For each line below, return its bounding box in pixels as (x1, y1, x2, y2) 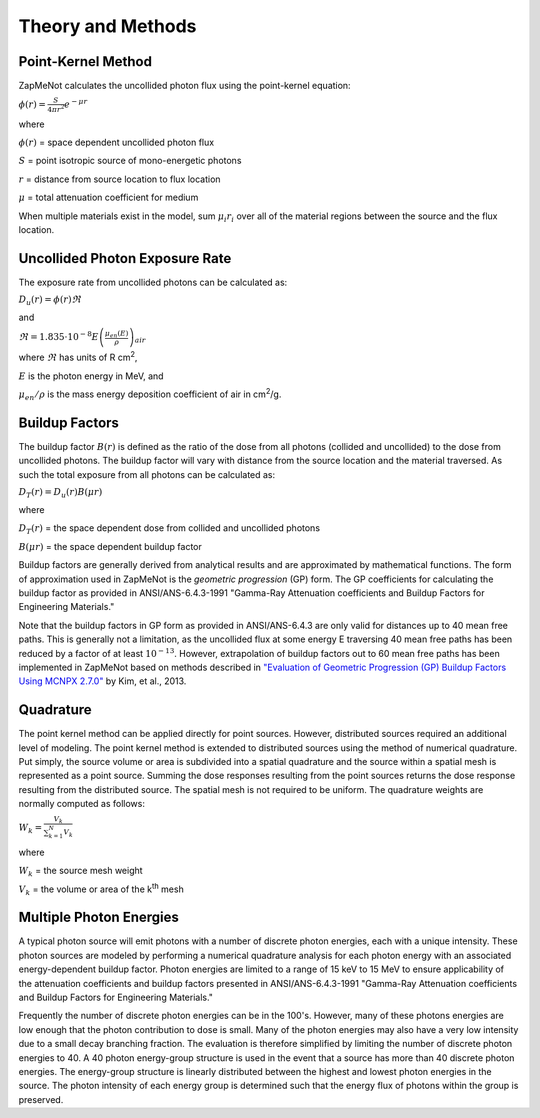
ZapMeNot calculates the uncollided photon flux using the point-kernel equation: (18, 80, 351, 92)
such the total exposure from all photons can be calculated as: (18, 468, 276, 480)
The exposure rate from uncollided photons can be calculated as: (18, 276, 288, 288)
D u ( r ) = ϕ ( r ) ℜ (18, 294, 82, 308)
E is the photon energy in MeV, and (18, 370, 164, 382)
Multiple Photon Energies (18, 909, 180, 926)
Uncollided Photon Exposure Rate (18, 250, 232, 267)
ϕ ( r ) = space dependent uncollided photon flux (18, 136, 215, 148)
